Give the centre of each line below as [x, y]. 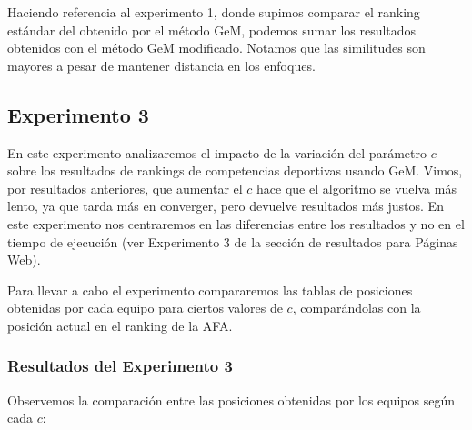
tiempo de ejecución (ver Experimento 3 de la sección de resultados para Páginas [233, 241]
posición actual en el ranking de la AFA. [120, 325]
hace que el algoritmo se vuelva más [357, 188]
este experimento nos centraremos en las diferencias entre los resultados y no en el [236, 223]
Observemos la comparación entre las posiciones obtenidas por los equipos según [231, 400]
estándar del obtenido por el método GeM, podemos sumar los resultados [212, 30]
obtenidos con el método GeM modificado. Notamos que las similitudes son [216, 48]
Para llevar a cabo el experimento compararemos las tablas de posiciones [210, 290]
